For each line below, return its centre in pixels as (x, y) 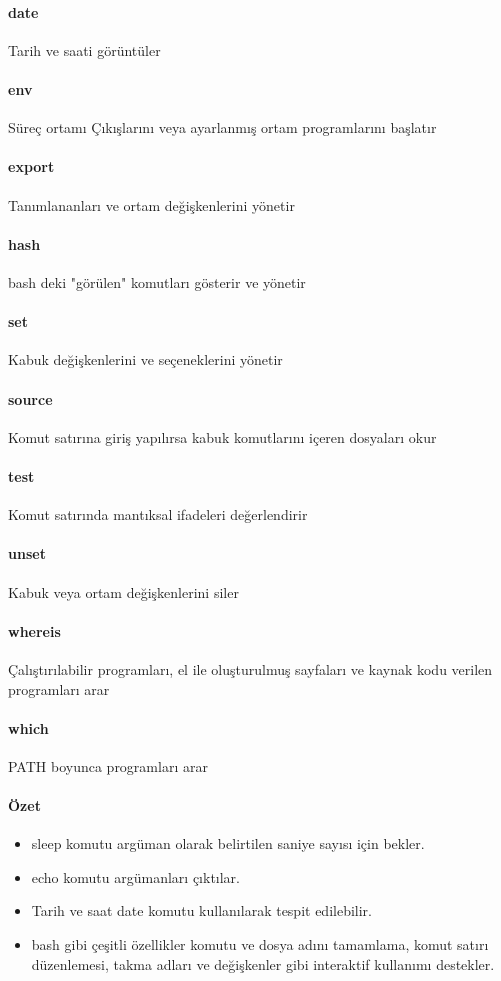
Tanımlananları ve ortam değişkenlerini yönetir (151, 204)
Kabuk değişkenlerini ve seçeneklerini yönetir (145, 359)
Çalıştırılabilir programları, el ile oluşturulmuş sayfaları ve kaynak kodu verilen (250, 668)
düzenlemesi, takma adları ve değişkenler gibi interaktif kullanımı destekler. (263, 963)
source (30, 398)
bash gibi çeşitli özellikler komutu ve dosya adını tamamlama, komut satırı (260, 944)
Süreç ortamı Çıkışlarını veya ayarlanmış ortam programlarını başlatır (222, 127)
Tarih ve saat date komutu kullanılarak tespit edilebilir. (201, 910)
